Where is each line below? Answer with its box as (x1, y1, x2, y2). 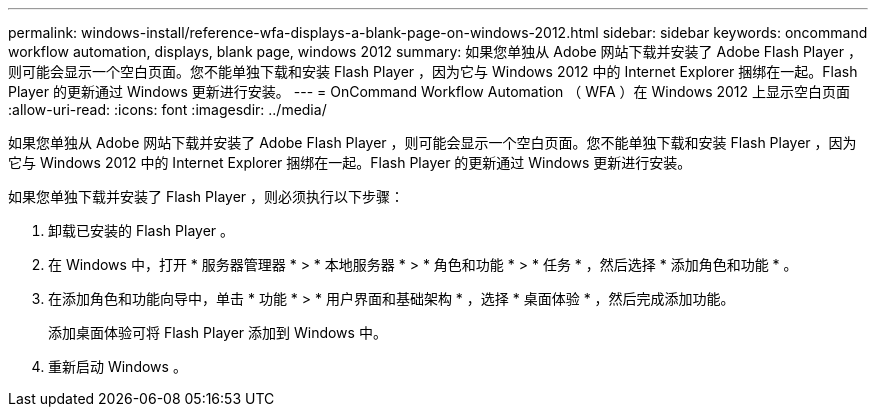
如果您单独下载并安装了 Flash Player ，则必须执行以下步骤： (8, 188, 405, 205)
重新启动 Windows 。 (48, 358, 187, 375)
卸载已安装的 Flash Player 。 (48, 222, 235, 239)
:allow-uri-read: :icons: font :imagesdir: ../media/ (8, 101, 327, 118)
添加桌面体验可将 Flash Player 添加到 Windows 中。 (48, 324, 387, 341)
